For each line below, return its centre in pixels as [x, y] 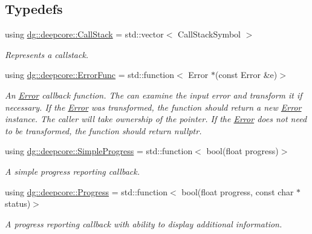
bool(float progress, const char [238, 191]
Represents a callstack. [47, 54]
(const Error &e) [246, 75]
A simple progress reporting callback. [72, 171]
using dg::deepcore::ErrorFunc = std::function [90, 75]
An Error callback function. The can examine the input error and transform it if [154, 95]
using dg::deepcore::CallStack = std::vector [84, 34]
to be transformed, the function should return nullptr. [103, 130]
